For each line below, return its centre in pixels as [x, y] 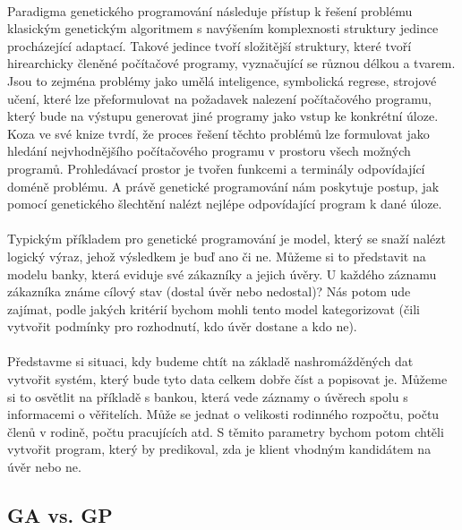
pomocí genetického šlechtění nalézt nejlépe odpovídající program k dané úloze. [225, 204]
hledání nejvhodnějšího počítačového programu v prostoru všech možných [209, 151]
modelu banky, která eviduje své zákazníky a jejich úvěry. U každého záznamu [222, 274]
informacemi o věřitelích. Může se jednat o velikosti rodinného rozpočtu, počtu [223, 414]
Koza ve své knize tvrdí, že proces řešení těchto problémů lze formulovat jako [218, 133]
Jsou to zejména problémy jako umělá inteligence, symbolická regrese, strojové [222, 80]
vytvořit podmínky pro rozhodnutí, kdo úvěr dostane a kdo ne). [182, 326]
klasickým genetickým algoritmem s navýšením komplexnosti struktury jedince [223, 28]
